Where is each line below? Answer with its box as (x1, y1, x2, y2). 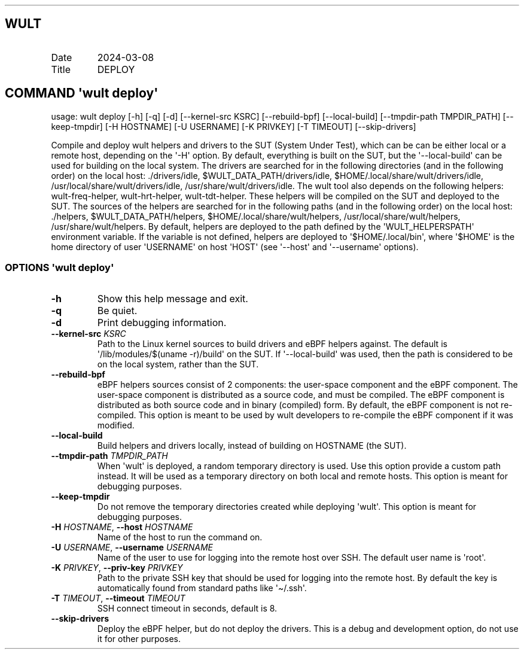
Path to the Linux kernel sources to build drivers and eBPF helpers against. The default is (97, 339, 447, 349)
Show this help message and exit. (97, 293, 248, 305)
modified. (97, 420, 135, 431)
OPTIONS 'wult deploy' (5, 261, 114, 274)
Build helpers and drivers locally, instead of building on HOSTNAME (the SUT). (97, 440, 407, 451)
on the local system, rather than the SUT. (97, 359, 259, 370)
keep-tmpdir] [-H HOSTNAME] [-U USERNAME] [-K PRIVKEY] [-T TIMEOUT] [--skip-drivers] (51, 121, 416, 132)
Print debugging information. (97, 317, 227, 329)
